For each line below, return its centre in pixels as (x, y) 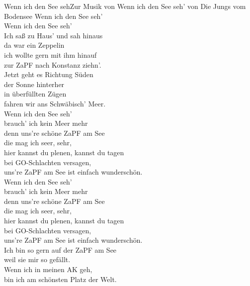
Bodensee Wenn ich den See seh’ (53, 16)
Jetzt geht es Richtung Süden (49, 74)
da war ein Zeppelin (34, 45)
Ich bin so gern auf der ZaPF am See (60, 249)
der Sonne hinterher (34, 84)
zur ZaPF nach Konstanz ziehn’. (53, 64)
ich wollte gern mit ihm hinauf (50, 54)
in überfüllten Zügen (35, 94)
